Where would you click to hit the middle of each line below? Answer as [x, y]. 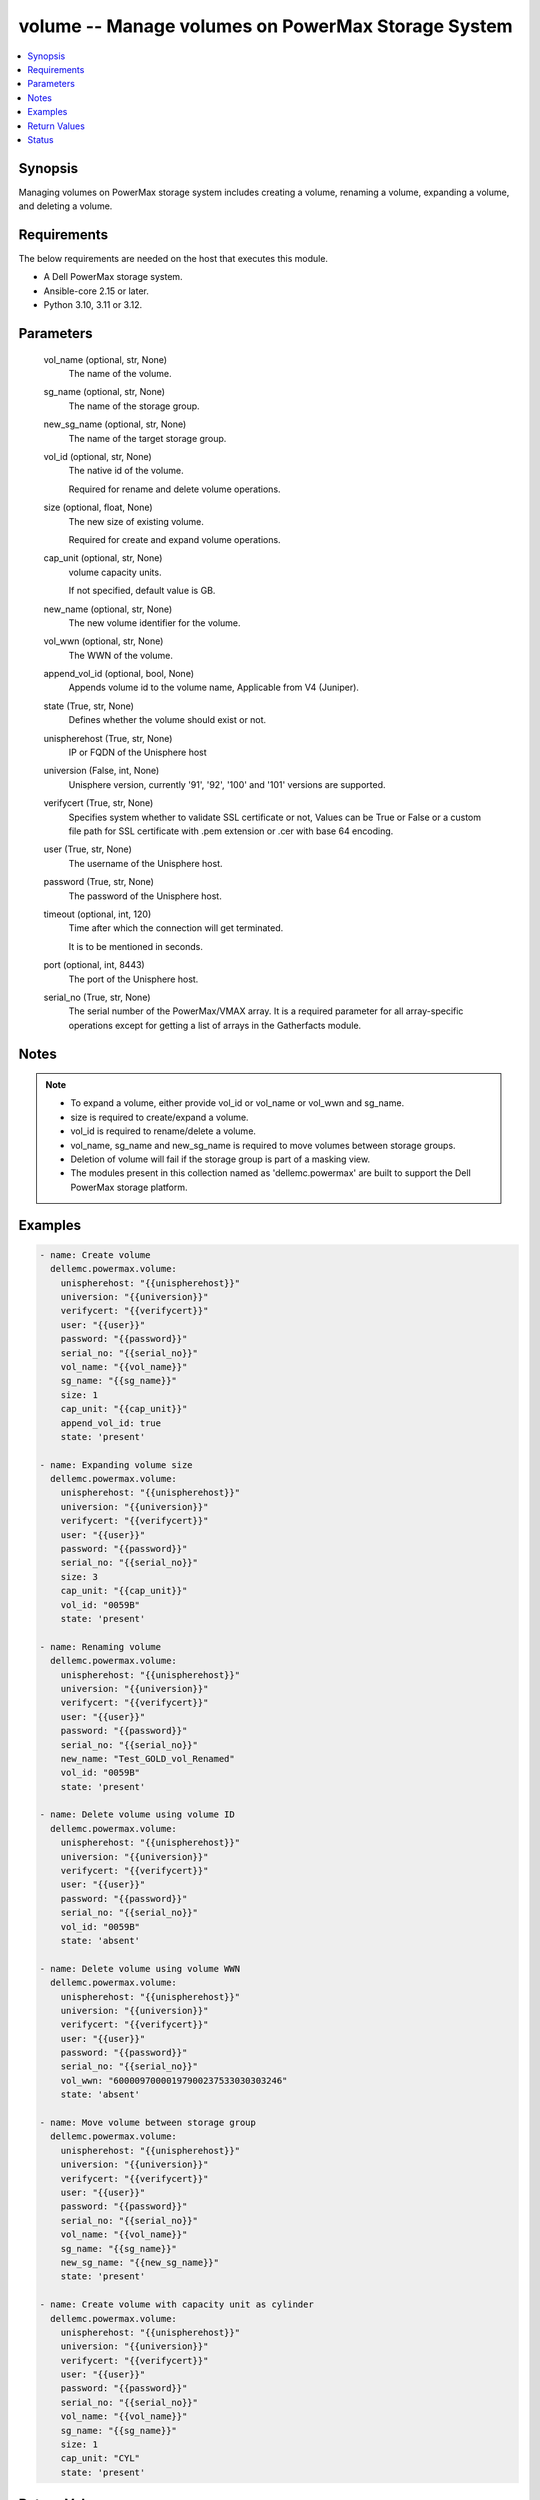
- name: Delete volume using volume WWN [139, 1968]
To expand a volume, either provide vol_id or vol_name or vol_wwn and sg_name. [237, 1103]
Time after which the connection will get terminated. [176, 928]
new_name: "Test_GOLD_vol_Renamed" [147, 1758]
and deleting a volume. [65, 206]
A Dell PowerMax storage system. [113, 277]
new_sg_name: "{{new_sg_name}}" [140, 2262]
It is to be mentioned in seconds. [136, 946]
